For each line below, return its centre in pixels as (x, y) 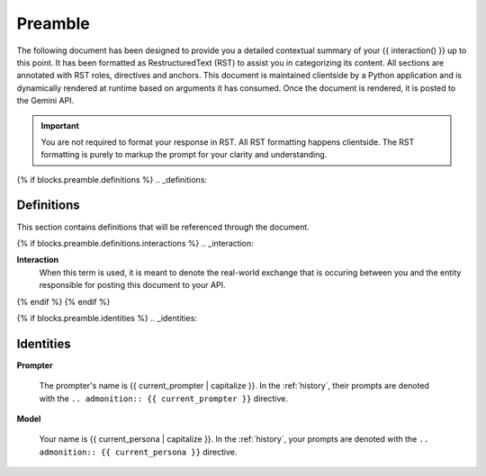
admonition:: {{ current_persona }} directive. (138, 452)
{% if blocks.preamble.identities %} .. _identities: (107, 318)
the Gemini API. (45, 101)
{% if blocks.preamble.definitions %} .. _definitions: (112, 179)
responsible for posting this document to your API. (132, 285)
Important (60, 125)
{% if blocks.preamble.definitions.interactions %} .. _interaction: (135, 243)
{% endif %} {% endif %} (63, 301)
